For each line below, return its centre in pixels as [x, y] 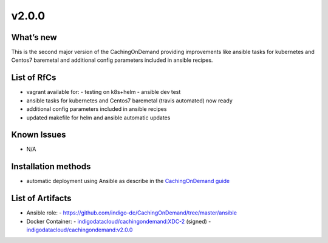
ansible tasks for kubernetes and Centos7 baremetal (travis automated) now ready [130, 101]
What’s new [34, 37]
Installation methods [51, 167]
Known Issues [39, 135]
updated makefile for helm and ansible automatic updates [98, 118]
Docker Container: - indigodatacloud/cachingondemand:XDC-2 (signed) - [119, 221]
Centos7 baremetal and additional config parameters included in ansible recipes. [112, 60]
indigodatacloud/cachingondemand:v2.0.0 [80, 230]
